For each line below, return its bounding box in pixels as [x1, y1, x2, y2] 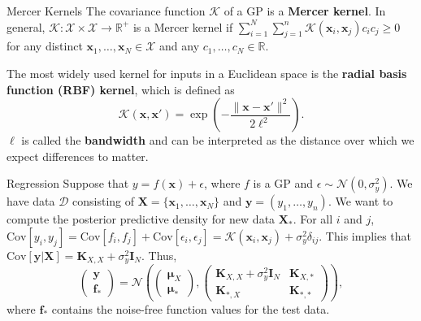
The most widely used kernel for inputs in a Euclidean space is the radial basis [7, 64, 407, 81]
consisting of [72, 193, 135, 210]
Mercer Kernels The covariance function [7, 2, 206, 19]
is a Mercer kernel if [132, 18, 233, 35]
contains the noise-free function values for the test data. [51, 300, 330, 317]
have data [7, 193, 55, 210]
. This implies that [319, 227, 412, 244]
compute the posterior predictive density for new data [7, 210, 276, 228]
